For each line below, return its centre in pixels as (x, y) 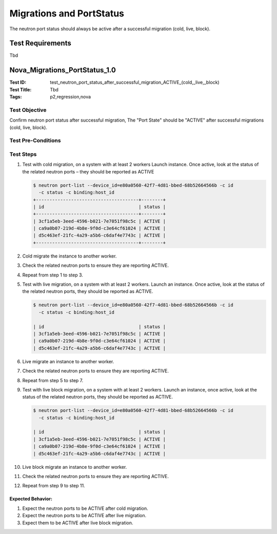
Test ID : (18, 83)
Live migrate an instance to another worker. (68, 361)
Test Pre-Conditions (35, 141)
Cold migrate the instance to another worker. (70, 256)
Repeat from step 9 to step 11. (54, 486)
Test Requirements (40, 43)
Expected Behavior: (31, 499)
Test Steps (23, 154)
